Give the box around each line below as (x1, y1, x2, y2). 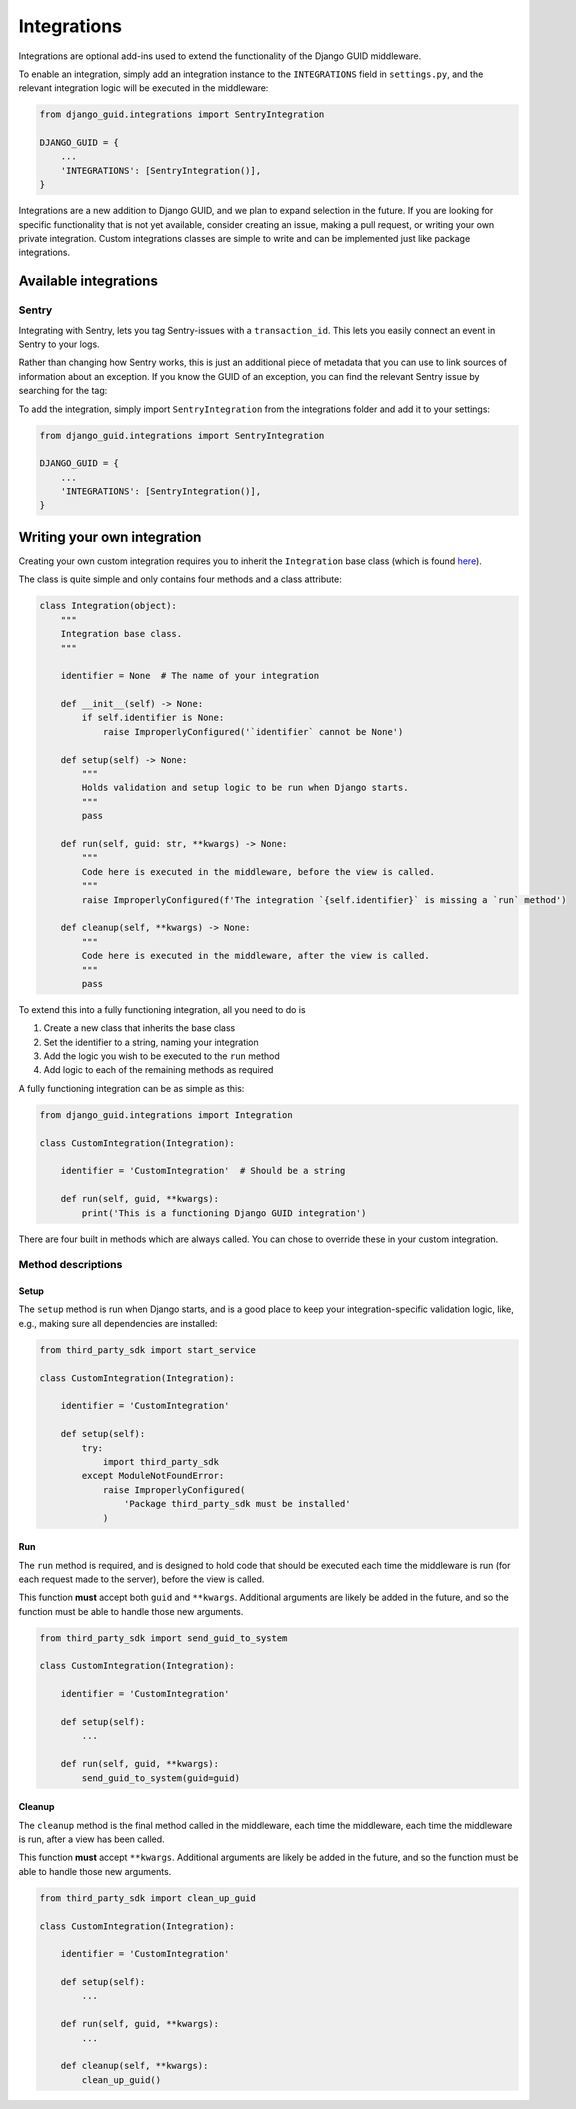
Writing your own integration (18, 528, 202, 545)
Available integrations (18, 273, 159, 290)
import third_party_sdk (102, 1456, 220, 1467)
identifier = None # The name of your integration (60, 670, 320, 682)
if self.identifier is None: (81, 712, 225, 724)
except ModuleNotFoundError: (81, 1470, 225, 1482)
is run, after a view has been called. (18, 1833, 165, 1845)
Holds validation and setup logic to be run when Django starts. (81, 782, 409, 794)
